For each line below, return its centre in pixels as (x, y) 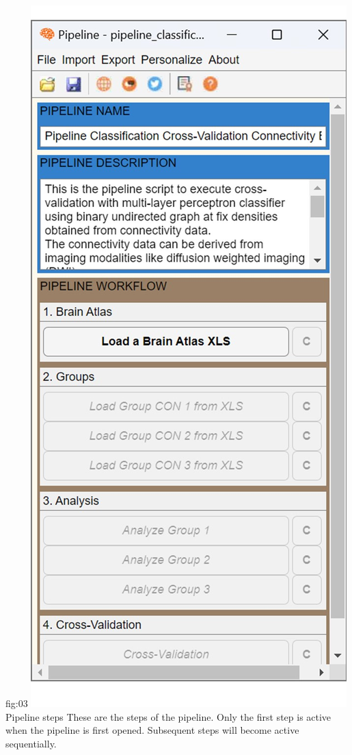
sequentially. (31, 743)
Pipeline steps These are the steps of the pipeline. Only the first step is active (168, 716)
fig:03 (17, 703)
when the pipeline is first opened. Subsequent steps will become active (152, 730)
